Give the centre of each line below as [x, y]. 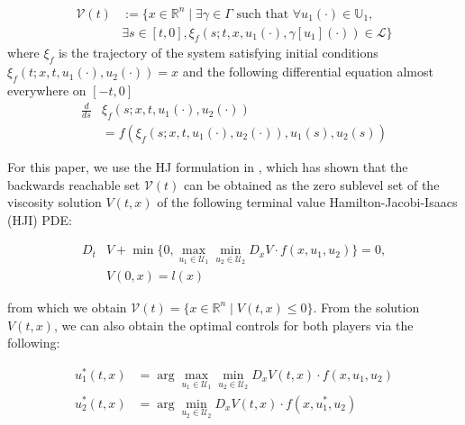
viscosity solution [55, 202]
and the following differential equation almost [308, 72]
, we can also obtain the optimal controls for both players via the [233, 325]
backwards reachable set [74, 184]
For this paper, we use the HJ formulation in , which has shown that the [208, 166]
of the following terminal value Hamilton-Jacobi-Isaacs [307, 202]
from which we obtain [67, 307]
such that [263, 14]
